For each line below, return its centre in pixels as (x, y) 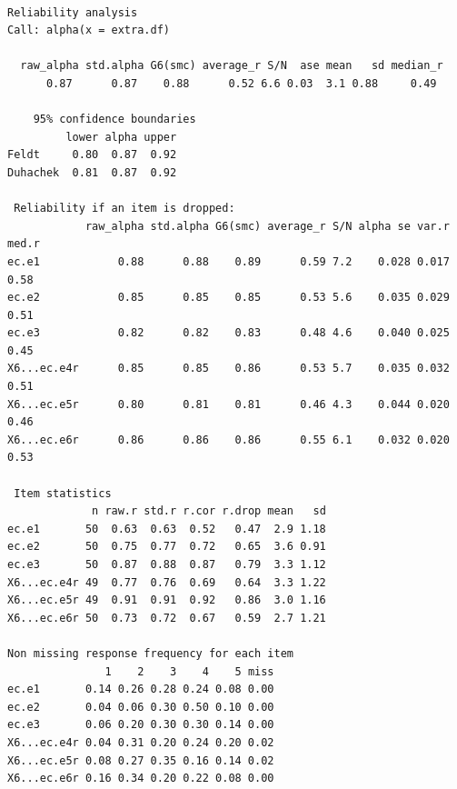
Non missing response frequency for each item (150, 653)
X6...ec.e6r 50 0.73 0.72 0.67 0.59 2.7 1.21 (167, 618)
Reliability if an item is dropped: (124, 209)
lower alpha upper (121, 137)
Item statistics (63, 493)
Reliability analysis (73, 12)
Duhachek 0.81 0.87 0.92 (92, 172)
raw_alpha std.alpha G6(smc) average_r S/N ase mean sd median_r (232, 66)
